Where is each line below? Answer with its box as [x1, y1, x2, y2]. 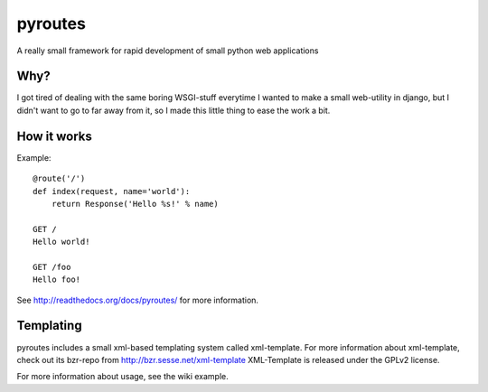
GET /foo [33, 262, 71, 272]
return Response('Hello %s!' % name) [51, 199, 219, 209]
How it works [16, 128, 92, 144]
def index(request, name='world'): [33, 186, 191, 196]
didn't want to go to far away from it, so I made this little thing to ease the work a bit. [16, 105, 331, 116]
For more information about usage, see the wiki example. [16, 371, 230, 382]
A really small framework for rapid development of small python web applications [16, 45, 319, 56]
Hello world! [33, 237, 90, 247]
